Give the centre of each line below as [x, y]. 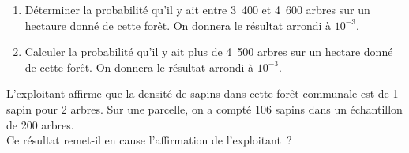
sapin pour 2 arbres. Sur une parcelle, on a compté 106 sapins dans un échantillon [204, 108]
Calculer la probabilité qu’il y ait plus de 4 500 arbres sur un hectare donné [209, 52]
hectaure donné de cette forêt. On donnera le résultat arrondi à [178, 25]
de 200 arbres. [40, 124]
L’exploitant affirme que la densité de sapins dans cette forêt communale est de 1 [203, 93]
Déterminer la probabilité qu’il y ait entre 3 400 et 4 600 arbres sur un [197, 9]
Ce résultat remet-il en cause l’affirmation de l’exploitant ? [149, 140]
